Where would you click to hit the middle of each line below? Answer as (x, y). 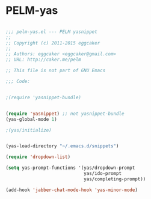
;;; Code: (18, 82)
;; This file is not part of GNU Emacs (56, 71)
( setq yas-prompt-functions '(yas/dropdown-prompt (70, 168)
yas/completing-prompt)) (115, 179)
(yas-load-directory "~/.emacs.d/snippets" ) (62, 146)
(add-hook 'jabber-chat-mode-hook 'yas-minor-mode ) (72, 190)
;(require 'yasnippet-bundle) (44, 97)
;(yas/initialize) (29, 130)
